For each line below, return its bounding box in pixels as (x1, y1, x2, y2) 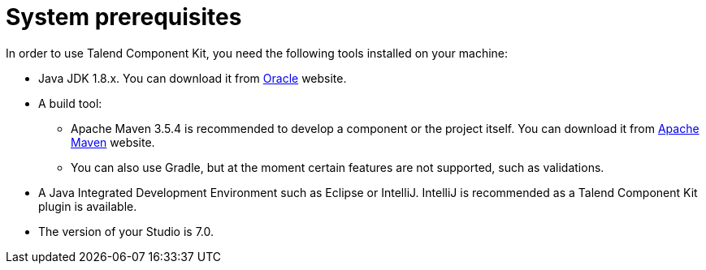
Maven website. (71, 135, 155, 149)
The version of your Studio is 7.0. (38, 224, 214, 238)
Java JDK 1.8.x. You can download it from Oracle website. (38, 71, 347, 85)
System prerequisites (6, 3, 242, 31)
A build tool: (38, 96, 102, 110)
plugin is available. (38, 199, 137, 213)
